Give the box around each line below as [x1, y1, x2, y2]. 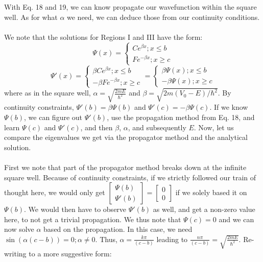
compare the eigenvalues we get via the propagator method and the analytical [4, 132, 248, 142]
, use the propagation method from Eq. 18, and [107, 111, 255, 122]
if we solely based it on [175, 187, 247, 198]
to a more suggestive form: [29, 248, 112, 259]
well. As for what [4, 11, 58, 22]
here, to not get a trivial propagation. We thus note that [4, 213, 181, 224]
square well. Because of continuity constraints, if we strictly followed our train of [4, 172, 256, 182]
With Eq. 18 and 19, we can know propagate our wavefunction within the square [4, 2, 257, 12]
